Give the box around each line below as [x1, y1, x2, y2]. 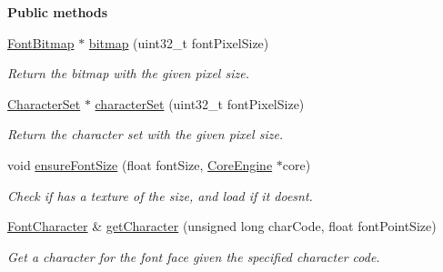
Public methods [7, 3, 108, 21]
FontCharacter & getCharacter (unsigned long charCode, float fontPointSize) [7, 217, 437, 236]
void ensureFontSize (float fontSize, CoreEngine [7, 155, 273, 174]
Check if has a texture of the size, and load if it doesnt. [7, 186, 313, 205]
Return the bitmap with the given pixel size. [7, 64, 249, 83]
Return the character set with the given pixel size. [7, 125, 284, 144]
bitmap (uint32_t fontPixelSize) [88, 33, 269, 52]
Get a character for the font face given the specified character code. [7, 247, 380, 266]
